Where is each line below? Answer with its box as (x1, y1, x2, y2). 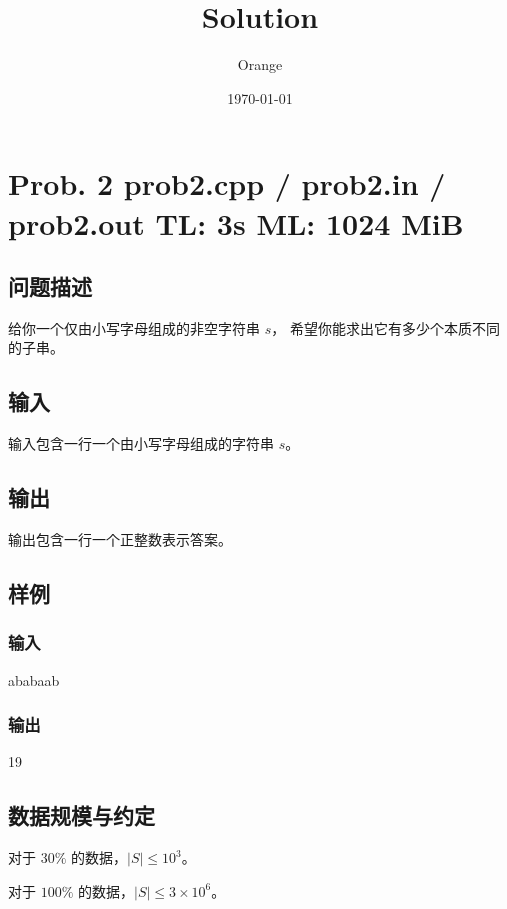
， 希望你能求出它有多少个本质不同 (271, 317, 500, 338)
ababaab (8, 669, 60, 690)
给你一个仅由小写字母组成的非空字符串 (8, 317, 260, 338)
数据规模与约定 (8, 800, 155, 831)
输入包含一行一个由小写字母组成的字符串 (8, 433, 274, 454)
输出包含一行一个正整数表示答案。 (8, 529, 232, 550)
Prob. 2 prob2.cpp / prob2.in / (8, 163, 446, 204)
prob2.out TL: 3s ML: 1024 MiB (8, 202, 464, 243)
